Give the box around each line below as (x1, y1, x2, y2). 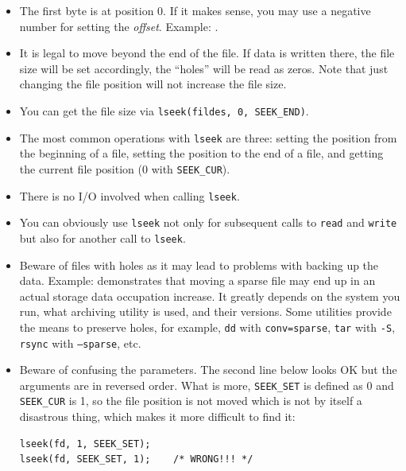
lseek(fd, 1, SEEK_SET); (19, 438, 151, 450)
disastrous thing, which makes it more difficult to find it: (19, 408, 296, 425)
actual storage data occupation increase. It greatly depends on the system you (19, 287, 400, 304)
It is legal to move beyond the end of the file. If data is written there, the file (19, 45, 395, 61)
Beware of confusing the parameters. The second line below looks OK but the (19, 361, 397, 378)
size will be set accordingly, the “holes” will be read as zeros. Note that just (19, 60, 389, 76)
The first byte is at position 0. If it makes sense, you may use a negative (19, 2, 371, 18)
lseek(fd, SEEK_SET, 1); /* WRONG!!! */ (19, 453, 253, 465)
